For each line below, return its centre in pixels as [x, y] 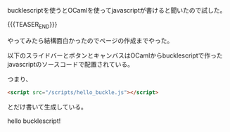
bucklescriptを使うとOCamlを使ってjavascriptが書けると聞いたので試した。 [117, 10]
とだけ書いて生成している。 [47, 107]
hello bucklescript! [34, 121]
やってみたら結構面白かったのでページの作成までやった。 [90, 40]
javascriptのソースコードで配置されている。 [70, 64]
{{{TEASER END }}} [32, 25]
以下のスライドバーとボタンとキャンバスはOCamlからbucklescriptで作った [115, 55]
